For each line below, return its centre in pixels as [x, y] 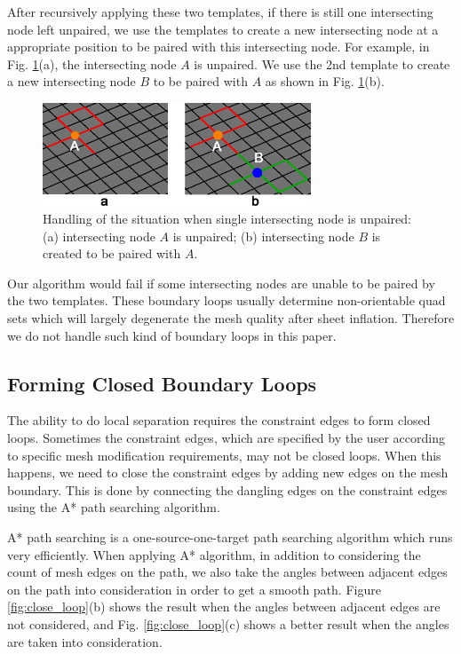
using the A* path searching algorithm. [114, 507]
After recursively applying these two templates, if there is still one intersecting [220, 12]
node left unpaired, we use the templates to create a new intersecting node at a [223, 29]
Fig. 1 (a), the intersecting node [92, 63]
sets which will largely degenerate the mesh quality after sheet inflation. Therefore [231, 318]
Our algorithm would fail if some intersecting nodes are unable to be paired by [221, 283]
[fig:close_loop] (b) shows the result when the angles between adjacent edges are [224, 607]
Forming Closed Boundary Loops [162, 383]
